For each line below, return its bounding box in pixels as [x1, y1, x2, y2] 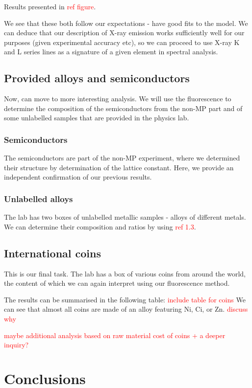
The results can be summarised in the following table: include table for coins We [4, 294, 246, 304]
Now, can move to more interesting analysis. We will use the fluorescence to [4, 93, 231, 104]
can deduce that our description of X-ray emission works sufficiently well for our [4, 27, 245, 38]
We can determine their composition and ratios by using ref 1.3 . [4, 221, 196, 231]
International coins [4, 245, 101, 260]
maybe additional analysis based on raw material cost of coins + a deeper [4, 330, 226, 340]
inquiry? [4, 340, 29, 350]
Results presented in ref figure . [4, 1, 96, 11]
